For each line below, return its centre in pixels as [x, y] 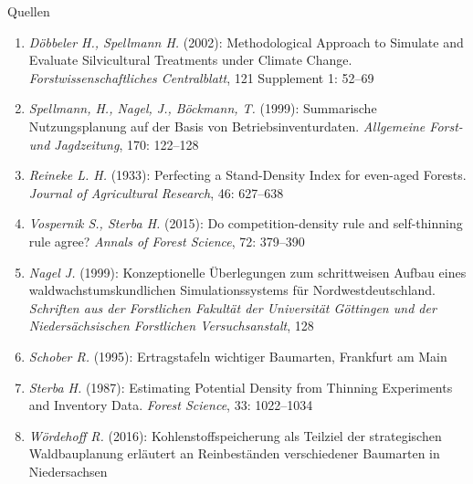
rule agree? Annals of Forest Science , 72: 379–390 [167, 241]
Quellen [29, 11]
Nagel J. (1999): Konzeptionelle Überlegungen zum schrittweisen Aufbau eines [247, 272]
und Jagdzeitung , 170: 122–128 [114, 144]
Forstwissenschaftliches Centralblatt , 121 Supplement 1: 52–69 [201, 77]
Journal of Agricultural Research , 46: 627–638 [156, 192]
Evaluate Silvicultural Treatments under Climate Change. [190, 60]
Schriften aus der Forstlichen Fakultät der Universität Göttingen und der [232, 307]
